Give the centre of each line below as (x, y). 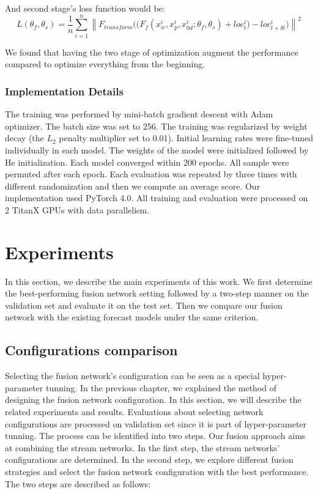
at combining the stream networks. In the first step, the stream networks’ (142, 447)
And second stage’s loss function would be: (85, 8)
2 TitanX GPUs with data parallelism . (77, 209)
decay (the (24, 138)
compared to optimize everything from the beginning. (105, 64)
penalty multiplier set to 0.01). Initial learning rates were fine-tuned (186, 138)
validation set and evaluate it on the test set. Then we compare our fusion (144, 305)
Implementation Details (64, 91)
